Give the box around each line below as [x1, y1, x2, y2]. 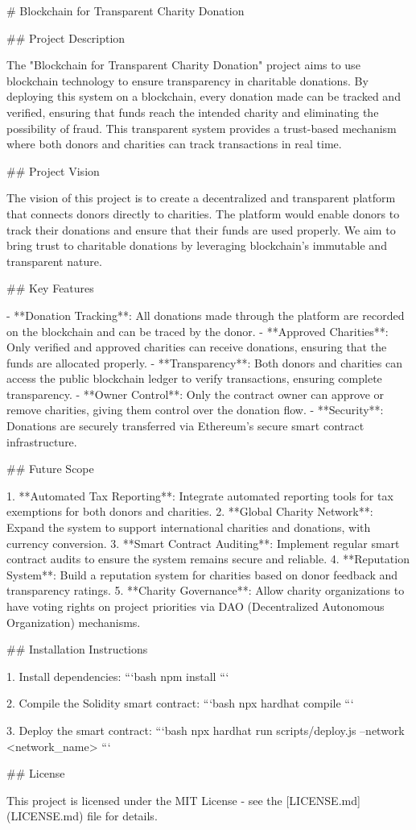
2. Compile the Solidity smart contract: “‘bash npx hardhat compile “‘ [6, 695, 354, 712]
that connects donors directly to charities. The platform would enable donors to [6, 205, 400, 222]
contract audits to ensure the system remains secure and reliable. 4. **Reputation [6, 550, 410, 567]
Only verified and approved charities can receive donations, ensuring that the [6, 338, 387, 355]
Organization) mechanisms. [6, 613, 141, 630]
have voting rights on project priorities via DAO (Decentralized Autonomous [6, 598, 385, 614]
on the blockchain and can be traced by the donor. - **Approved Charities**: [6, 322, 389, 339]
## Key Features [6, 280, 94, 297]
